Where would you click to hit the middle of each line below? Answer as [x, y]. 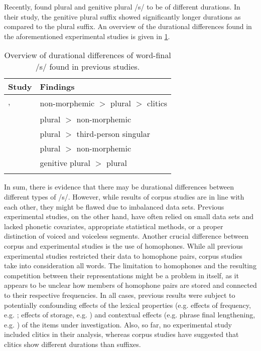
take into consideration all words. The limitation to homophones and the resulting [130, 266]
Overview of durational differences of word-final [88, 55]
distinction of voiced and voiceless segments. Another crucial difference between [126, 236]
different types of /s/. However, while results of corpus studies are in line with [124, 196]
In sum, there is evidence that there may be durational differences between [119, 187]
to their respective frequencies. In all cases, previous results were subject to [120, 295]
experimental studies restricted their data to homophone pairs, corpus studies [123, 255]
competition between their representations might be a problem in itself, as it [121, 275]
